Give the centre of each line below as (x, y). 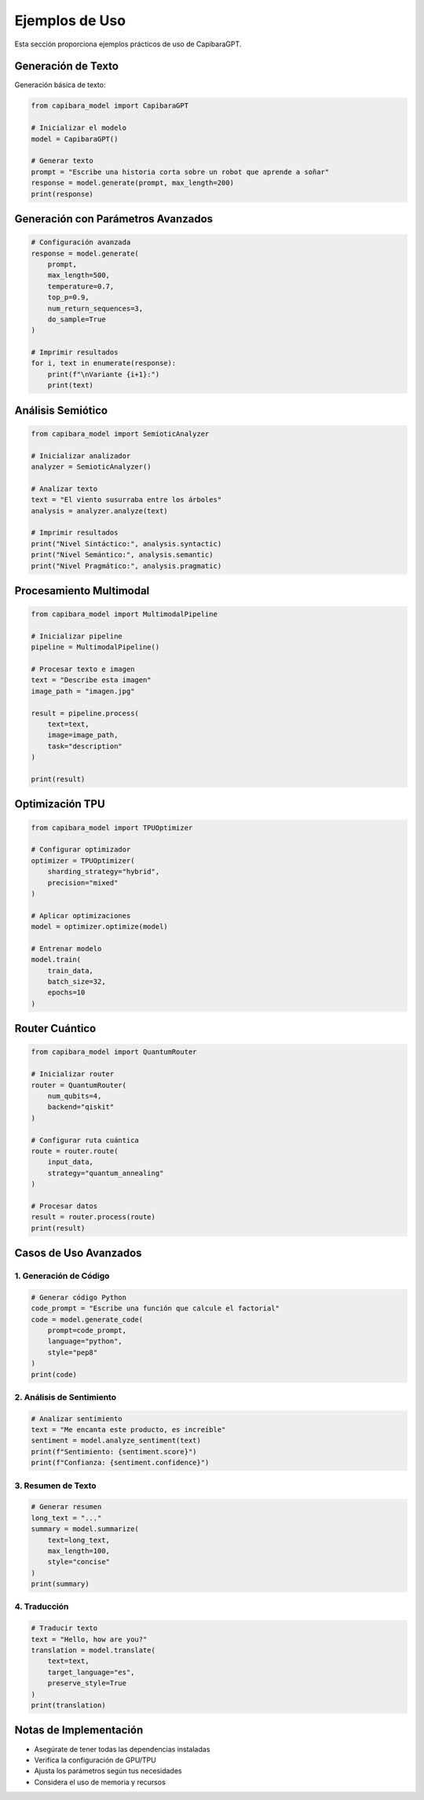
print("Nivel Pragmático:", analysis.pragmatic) (126, 566)
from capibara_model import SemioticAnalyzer (120, 433)
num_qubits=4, (75, 1096)
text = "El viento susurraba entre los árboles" (126, 500)
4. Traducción (42, 1607)
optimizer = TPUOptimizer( (83, 860)
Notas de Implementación (79, 1730)
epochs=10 (66, 993)
